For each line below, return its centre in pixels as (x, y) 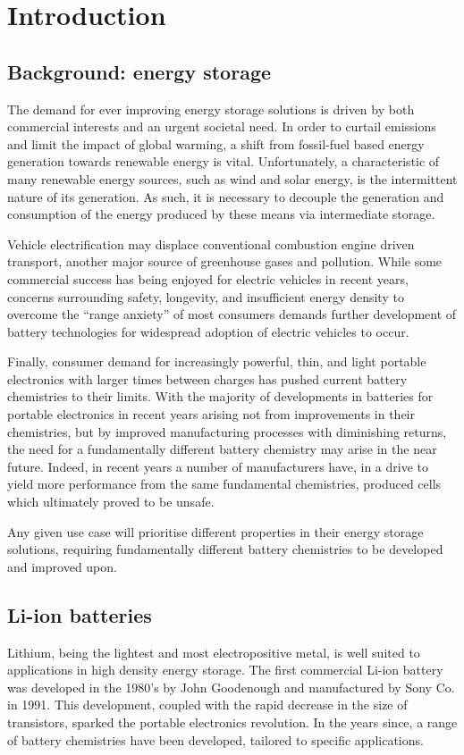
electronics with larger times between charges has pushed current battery (207, 378)
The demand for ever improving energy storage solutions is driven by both (211, 109)
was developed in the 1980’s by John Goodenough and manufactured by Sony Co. (231, 687)
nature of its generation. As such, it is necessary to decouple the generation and (226, 196)
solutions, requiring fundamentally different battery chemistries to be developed (225, 549)
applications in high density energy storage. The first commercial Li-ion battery (225, 670)
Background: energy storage (139, 71)
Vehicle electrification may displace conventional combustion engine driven (211, 243)
